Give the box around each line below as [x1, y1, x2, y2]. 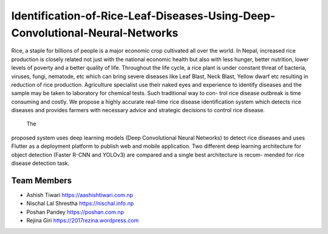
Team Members [11, 175, 72, 186]
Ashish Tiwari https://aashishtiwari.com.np [26, 191, 134, 198]
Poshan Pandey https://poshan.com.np [26, 208, 125, 215]
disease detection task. [11, 159, 70, 167]
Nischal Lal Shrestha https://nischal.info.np [26, 200, 134, 207]
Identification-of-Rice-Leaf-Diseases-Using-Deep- [11, 9, 276, 22]
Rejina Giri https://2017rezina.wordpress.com [26, 217, 139, 224]
